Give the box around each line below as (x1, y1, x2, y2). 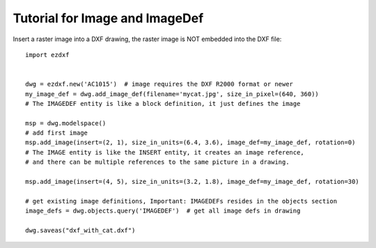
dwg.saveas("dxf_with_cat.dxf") (25, 226, 136, 234)
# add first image (25, 129, 88, 137)
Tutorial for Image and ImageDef (13, 10, 204, 26)
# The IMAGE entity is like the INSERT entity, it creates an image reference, (25, 148, 304, 156)
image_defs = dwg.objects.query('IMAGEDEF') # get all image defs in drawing (25, 207, 301, 215)
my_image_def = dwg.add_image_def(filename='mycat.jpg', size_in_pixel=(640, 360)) (25, 90, 320, 98)
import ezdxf (25, 51, 70, 59)
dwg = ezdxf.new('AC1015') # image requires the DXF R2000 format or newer (25, 80, 294, 88)
